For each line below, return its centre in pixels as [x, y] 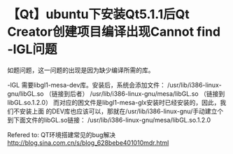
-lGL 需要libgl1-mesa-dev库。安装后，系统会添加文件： [87, 85]
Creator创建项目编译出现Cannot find [114, 32]
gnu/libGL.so [26, 93]
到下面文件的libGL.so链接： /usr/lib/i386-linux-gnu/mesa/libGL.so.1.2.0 [109, 120]
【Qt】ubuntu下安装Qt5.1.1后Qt [99, 14]
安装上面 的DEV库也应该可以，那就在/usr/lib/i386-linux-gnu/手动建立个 [121, 111]
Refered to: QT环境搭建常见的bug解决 [62, 134]
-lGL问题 [32, 49]
